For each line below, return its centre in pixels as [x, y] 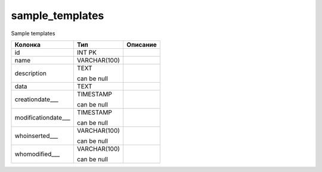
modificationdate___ [43, 117]
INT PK [86, 52]
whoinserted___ [36, 136]
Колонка [28, 45]
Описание [142, 45]
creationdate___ [37, 99]
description [31, 73]
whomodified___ [37, 154]
